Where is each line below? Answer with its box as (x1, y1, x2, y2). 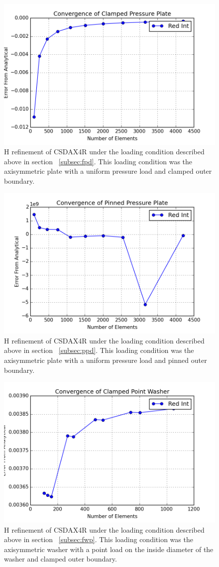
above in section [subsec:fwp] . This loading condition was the (4, 534, 193, 545)
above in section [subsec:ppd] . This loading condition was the (4, 345, 194, 355)
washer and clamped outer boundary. (4, 554, 117, 564)
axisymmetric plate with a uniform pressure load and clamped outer (4, 166, 212, 176)
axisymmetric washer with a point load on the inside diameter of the (4, 544, 214, 554)
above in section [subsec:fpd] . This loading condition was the (4, 156, 193, 166)
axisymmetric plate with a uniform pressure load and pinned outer (4, 355, 207, 365)
